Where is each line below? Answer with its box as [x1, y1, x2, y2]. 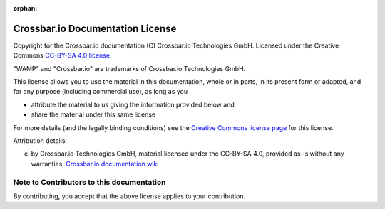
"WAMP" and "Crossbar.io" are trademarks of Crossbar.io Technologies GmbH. [13, 64, 246, 73]
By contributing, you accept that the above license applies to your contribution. [13, 192, 246, 200]
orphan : [13, 4, 38, 12]
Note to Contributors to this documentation [13, 177, 166, 187]
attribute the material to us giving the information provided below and [31, 100, 235, 109]
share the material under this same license [31, 110, 156, 119]
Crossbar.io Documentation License [13, 22, 177, 35]
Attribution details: [13, 136, 68, 145]
